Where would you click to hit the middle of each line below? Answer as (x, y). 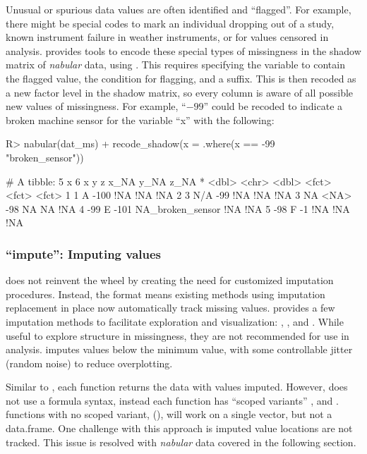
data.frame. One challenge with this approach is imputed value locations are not (179, 428)
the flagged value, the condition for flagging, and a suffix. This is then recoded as (181, 78)
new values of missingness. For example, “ (96, 106)
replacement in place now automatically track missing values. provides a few (170, 308)
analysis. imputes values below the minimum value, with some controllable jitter (179, 349)
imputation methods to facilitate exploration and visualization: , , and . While (175, 321)
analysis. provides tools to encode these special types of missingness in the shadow (183, 50)
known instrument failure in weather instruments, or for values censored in (167, 37)
